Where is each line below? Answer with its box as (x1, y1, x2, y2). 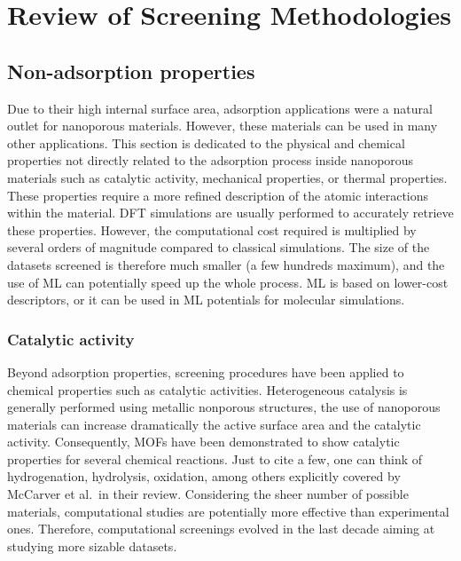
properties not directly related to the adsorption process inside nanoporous (7, 151, 414, 170)
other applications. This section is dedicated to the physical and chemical (7, 133, 405, 152)
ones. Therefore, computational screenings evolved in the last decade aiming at (7, 519, 435, 538)
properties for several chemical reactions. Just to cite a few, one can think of (7, 449, 423, 468)
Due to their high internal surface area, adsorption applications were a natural (7, 99, 433, 117)
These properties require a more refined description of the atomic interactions (7, 186, 429, 204)
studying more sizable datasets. (7, 536, 177, 555)
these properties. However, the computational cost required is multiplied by (7, 220, 417, 239)
